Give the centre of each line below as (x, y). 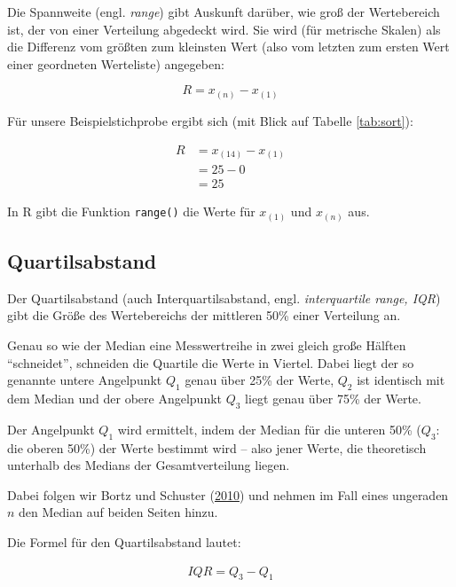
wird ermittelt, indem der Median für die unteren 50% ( (269, 429)
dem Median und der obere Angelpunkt (115, 398)
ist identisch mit (401, 380)
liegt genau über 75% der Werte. (333, 398)
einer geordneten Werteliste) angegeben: (116, 63)
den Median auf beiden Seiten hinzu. (118, 512)
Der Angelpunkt (51, 429)
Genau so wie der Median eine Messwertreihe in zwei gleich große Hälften (207, 345)
